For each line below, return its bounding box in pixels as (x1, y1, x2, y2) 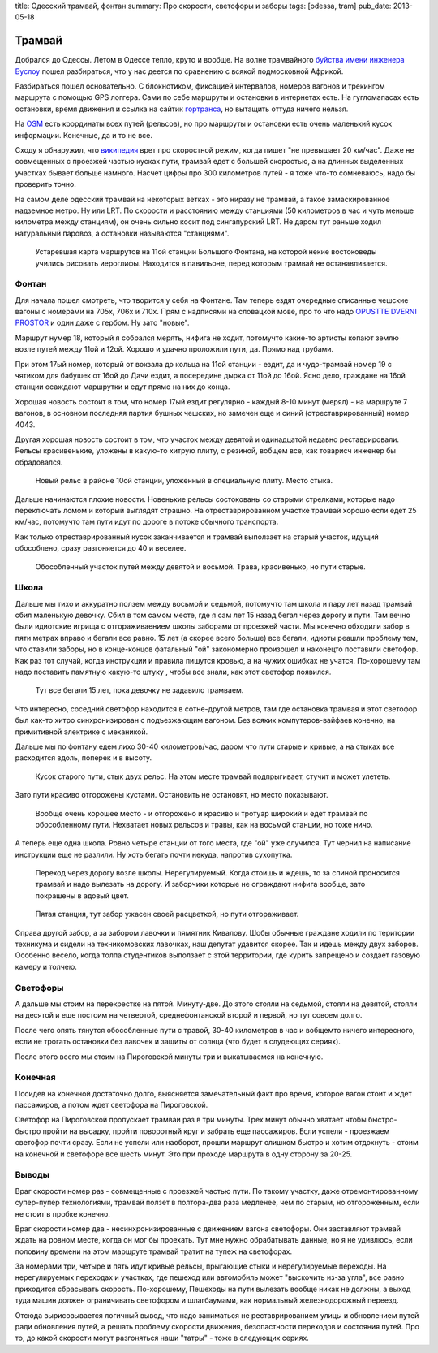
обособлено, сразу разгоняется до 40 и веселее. (15, 543, 187, 553)
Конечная (15, 1072, 56, 1083)
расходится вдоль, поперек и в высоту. (15, 753, 152, 763)
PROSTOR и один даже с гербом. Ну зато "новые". (15, 318, 190, 328)
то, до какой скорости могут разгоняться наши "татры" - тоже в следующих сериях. (15, 1333, 310, 1343)
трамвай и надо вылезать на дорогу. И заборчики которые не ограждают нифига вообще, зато (35, 880, 366, 889)
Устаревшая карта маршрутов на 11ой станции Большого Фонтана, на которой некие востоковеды (35, 247, 377, 257)
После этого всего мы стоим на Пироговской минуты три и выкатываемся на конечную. (15, 1052, 324, 1061)
